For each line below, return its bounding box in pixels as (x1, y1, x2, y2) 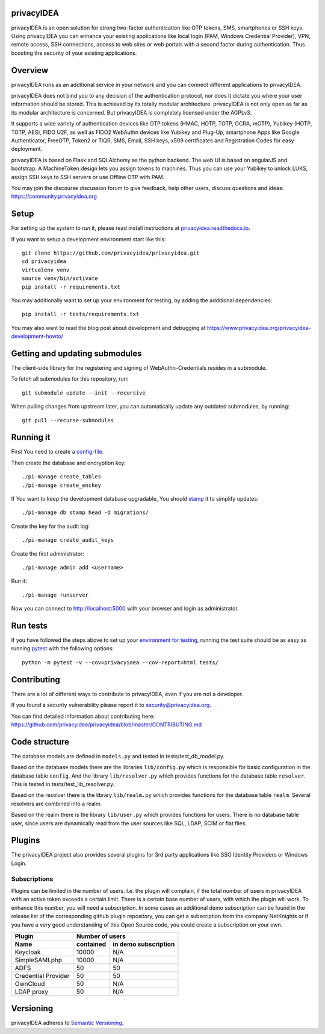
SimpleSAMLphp (14, 956, 63, 964)
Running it (11, 432, 51, 443)
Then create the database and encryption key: (11, 459, 126, 466)
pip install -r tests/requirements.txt (22, 311, 140, 318)
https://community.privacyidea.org (11, 193, 97, 200)
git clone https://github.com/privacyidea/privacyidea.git (22, 249, 200, 256)
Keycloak (14, 948, 42, 956)
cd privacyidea (22, 258, 67, 265)
